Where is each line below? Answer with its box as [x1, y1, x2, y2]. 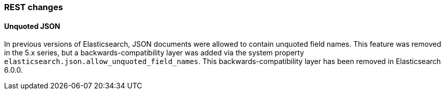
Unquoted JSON [4, 21, 60, 30]
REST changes [4, 2, 63, 12]
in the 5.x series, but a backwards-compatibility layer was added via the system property [4, 48, 304, 57]
